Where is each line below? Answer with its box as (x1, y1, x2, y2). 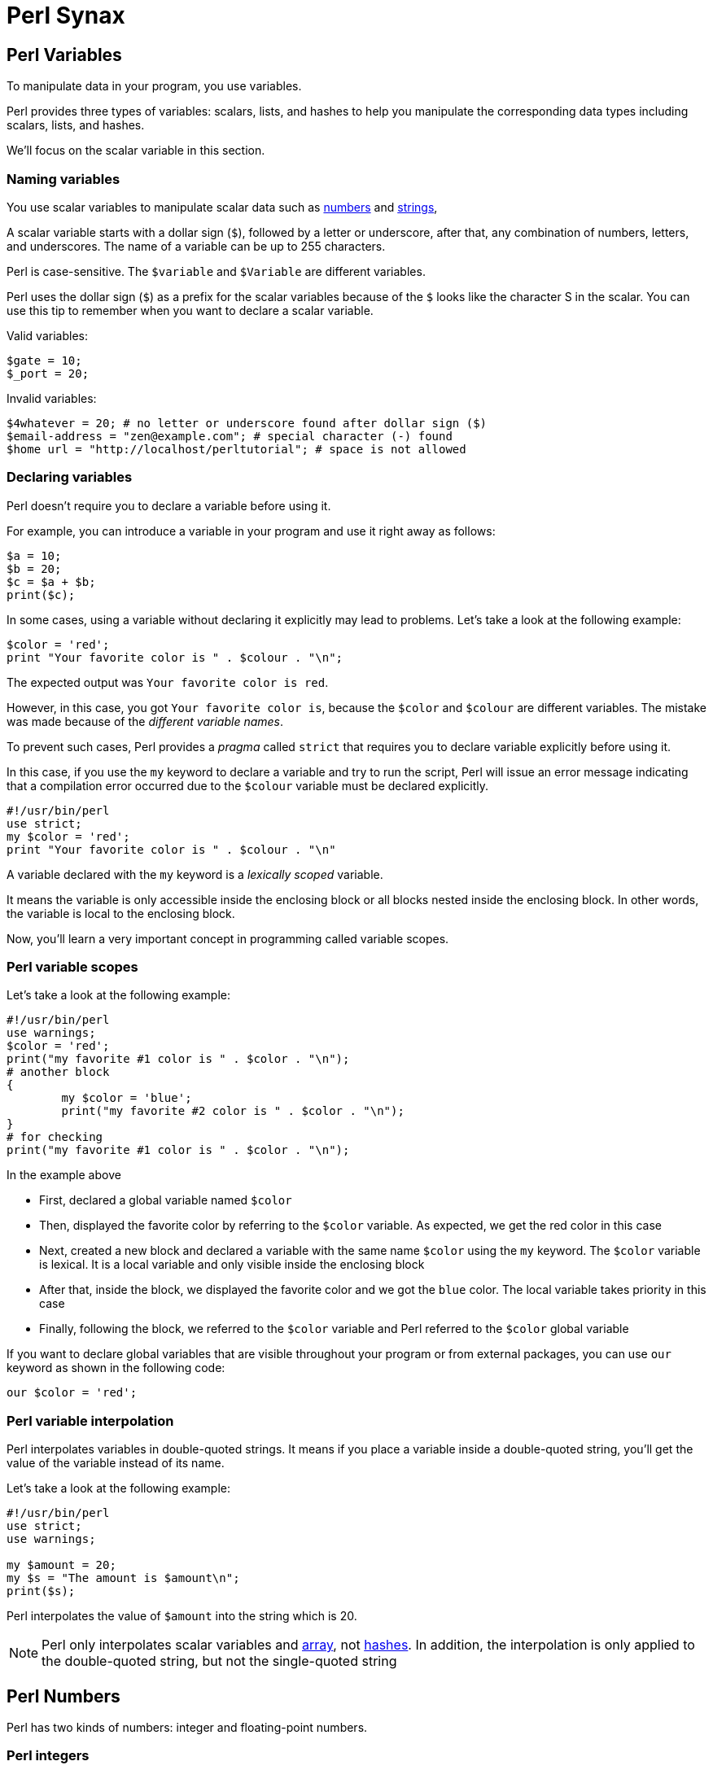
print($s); (7, 1584, 76, 1598)
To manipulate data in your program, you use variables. (7, 79, 302, 94)
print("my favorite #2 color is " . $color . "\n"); (61, 1104, 405, 1118)
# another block (7, 1065, 110, 1079)
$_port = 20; (7, 366, 90, 380)
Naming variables (7, 170, 120, 187)
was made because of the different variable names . (7, 714, 284, 728)
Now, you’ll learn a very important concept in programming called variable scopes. (7, 931, 449, 946)
